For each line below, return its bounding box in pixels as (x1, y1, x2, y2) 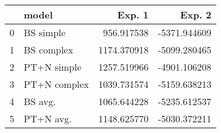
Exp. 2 (180, 8, 211, 21)
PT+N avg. (24, 112, 72, 125)
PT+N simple (24, 60, 81, 74)
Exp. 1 (117, 8, 149, 21)
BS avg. (24, 94, 56, 108)
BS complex (24, 43, 73, 56)
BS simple (24, 26, 66, 39)
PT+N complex (24, 77, 89, 91)
